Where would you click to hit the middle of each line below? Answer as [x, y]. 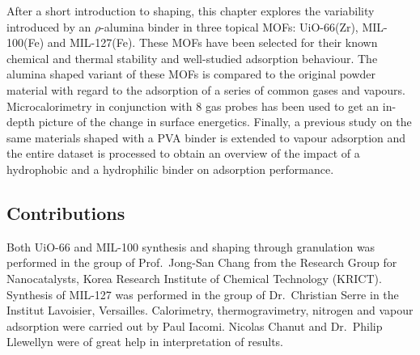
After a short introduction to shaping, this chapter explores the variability [191, 11]
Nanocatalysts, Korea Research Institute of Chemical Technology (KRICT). [194, 278]
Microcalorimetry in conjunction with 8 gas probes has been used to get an [193, 106]
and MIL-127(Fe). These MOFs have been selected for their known [212, 42]
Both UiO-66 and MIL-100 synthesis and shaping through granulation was [191, 246]
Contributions [66, 212]
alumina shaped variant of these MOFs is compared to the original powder [191, 74]
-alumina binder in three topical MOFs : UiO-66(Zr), [229, 26]
